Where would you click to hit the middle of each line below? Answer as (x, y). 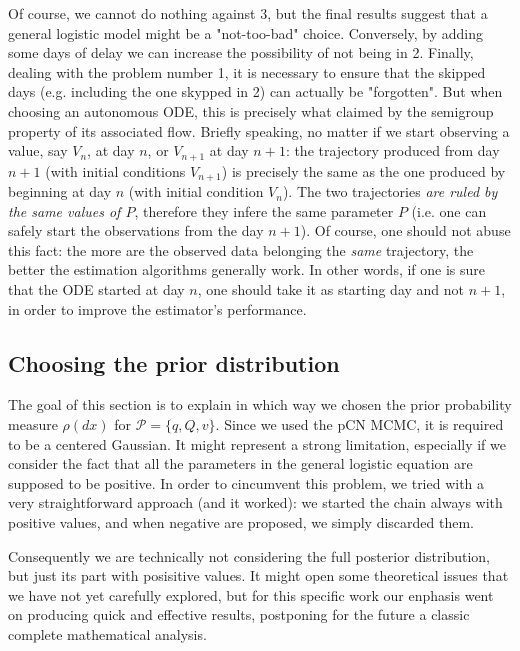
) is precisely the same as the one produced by (363, 170)
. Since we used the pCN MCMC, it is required (359, 424)
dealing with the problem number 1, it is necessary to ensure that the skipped (247, 71)
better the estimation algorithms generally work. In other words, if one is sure (247, 269)
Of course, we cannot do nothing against (132, 13)
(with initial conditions (115, 170)
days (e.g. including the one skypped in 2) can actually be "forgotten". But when (255, 91)
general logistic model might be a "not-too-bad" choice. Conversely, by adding (246, 32)
